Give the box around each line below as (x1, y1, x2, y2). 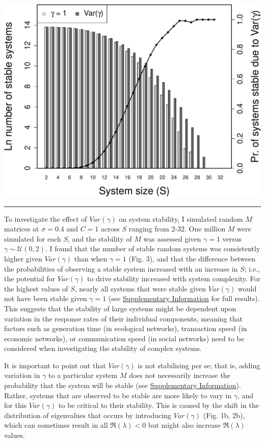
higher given (4, 253, 42, 263)
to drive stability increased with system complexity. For (87, 273, 261, 284)
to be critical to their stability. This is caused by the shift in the (59, 400, 259, 410)
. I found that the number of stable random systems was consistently (45, 243, 260, 254)
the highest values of (4, 283, 68, 293)
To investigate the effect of (4, 213, 87, 224)
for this (4, 400, 27, 410)
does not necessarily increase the (129, 370, 230, 380)
